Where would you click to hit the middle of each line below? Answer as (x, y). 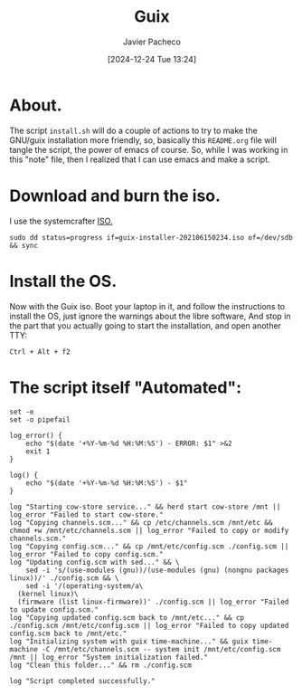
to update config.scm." (54, 609)
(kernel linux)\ (48, 594)
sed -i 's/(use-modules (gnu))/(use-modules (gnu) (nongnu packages (157, 570)
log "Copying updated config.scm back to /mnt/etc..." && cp (127, 617)
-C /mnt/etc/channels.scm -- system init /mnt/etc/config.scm (161, 649)
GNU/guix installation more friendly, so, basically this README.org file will (143, 140)
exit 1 (38, 451)
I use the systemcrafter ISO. (61, 221)
